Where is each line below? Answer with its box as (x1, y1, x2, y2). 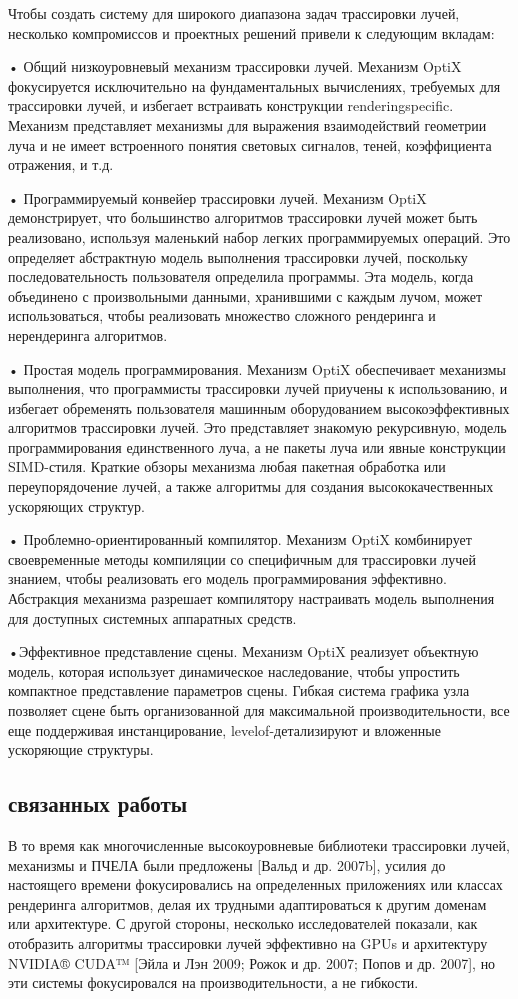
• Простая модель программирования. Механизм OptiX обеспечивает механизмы (8, 358, 507, 379)
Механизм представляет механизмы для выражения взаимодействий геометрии (8, 114, 487, 135)
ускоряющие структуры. (8, 739, 154, 760)
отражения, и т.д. (8, 154, 114, 175)
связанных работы (8, 788, 188, 819)
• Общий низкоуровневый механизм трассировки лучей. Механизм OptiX (8, 56, 462, 77)
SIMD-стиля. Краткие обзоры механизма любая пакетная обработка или (8, 456, 446, 477)
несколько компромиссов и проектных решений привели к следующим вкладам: (8, 22, 495, 43)
